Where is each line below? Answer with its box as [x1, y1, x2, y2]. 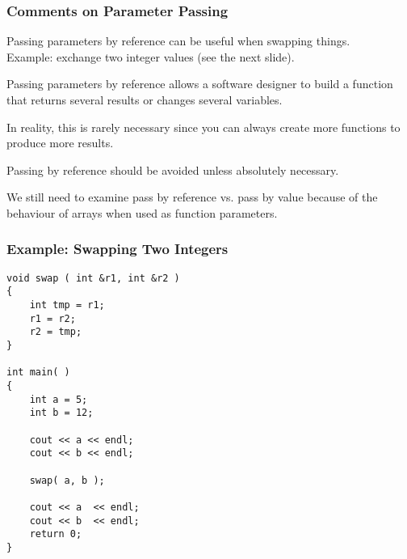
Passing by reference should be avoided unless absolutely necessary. [6, 161, 339, 178]
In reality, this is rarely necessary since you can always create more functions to [6, 118, 401, 135]
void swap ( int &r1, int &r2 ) [6, 272, 180, 284]
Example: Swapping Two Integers [6, 239, 229, 259]
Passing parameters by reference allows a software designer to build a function [6, 75, 393, 92]
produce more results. [6, 134, 114, 151]
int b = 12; [29, 407, 94, 419]
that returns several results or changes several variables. [6, 91, 283, 108]
